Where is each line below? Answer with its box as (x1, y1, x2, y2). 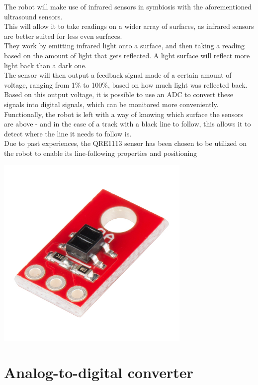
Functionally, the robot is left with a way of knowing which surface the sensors (4, 109, 244, 119)
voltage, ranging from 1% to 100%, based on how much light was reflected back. (4, 79, 248, 90)
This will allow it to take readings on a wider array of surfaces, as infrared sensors (4, 21, 254, 31)
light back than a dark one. (4, 60, 87, 70)
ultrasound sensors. (4, 11, 63, 21)
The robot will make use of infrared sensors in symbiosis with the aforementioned (4, 1, 252, 11)
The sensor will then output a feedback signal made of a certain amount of (4, 70, 232, 80)
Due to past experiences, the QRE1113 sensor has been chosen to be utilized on (4, 138, 247, 148)
